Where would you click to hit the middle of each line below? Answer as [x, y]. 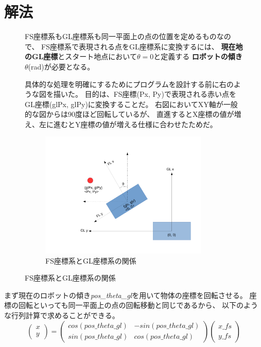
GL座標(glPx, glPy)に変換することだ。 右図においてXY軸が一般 [131, 104]
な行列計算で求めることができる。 [62, 315]
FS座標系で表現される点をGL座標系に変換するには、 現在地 [142, 46]
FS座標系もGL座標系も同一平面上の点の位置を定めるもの [121, 36]
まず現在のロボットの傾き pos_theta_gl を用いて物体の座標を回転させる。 [126, 295]
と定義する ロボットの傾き [198, 56]
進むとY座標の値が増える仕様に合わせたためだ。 [135, 124]
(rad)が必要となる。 [61, 66]
